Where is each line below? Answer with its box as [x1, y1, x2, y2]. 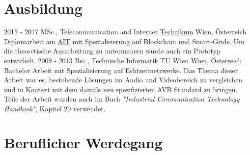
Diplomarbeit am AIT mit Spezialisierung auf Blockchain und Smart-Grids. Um [4, 36, 245, 46]
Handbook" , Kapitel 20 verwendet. [4, 103, 106, 113]
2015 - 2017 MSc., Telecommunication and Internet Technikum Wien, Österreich [4, 26, 247, 37]
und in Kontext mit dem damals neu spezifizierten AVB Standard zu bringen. [4, 84, 238, 94]
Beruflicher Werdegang [4, 132, 163, 152]
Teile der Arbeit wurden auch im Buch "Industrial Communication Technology [4, 94, 240, 104]
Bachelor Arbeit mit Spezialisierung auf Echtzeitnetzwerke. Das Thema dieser [4, 65, 238, 75]
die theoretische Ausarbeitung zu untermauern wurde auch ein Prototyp [4, 46, 221, 56]
